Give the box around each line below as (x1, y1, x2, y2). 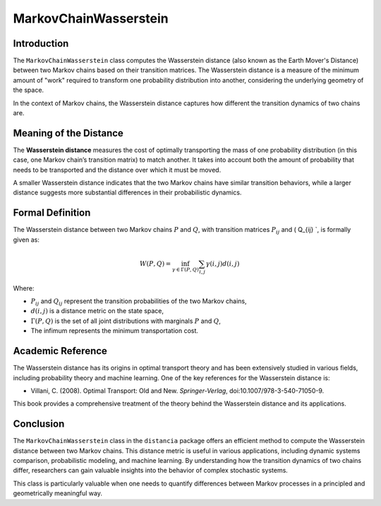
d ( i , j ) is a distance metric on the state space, (30, 307, 164, 315)
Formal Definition (13, 207, 91, 219)
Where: (13, 283, 35, 293)
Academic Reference (13, 345, 107, 357)
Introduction (13, 37, 69, 49)
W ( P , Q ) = (140, 259, 171, 268)
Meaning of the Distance (13, 127, 123, 139)
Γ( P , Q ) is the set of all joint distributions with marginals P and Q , (30, 317, 222, 325)
